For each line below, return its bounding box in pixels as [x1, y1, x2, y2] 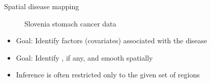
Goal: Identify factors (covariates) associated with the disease [16, 35, 207, 46]
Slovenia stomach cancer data [24, 18, 116, 29]
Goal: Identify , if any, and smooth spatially [16, 52, 153, 63]
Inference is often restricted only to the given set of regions [16, 69, 200, 80]
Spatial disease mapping [4, 1, 79, 11]
